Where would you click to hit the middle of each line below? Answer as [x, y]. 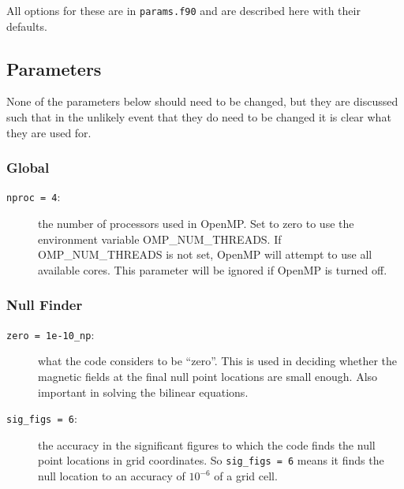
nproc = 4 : [34, 197]
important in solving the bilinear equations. [143, 392]
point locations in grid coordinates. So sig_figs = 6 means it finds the [211, 460]
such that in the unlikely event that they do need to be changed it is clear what [199, 117]
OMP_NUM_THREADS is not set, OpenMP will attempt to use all [205, 254]
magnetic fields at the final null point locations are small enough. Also [208, 376]
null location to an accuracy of [112, 476]
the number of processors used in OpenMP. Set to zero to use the [196, 224]
